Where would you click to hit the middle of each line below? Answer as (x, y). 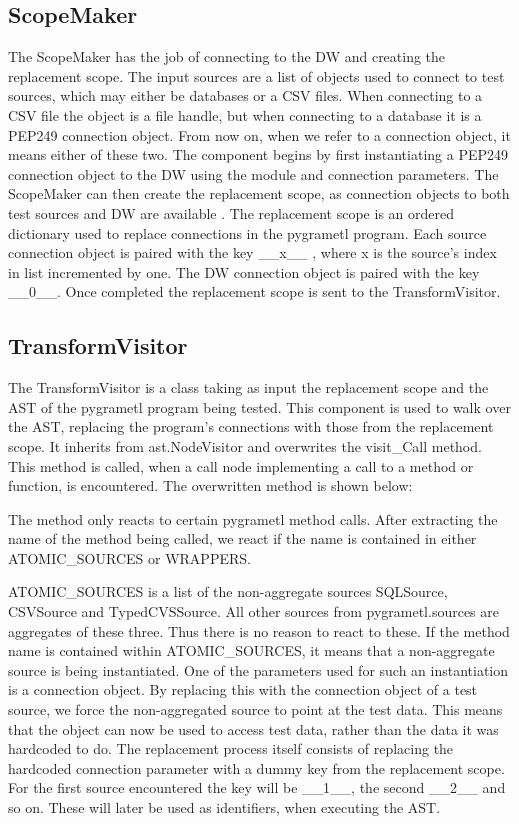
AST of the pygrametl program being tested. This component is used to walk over (259, 406)
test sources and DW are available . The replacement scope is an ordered (231, 212)
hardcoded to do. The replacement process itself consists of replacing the (231, 748)
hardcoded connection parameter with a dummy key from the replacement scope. (256, 767)
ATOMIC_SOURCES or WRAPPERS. (129, 557)
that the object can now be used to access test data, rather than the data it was (253, 728)
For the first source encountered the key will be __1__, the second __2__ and (257, 787)
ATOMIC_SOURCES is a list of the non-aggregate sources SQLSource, (228, 591)
